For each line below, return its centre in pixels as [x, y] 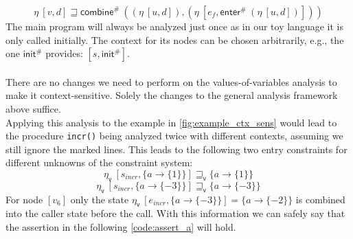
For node [24, 199]
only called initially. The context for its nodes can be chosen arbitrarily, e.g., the [175, 39]
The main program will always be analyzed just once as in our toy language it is [174, 26]
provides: [64, 53]
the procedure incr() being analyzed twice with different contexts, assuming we [174, 136]
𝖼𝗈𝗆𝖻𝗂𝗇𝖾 [97, 12]
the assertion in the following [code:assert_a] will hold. [121, 226]
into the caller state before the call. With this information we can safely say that [175, 213]
